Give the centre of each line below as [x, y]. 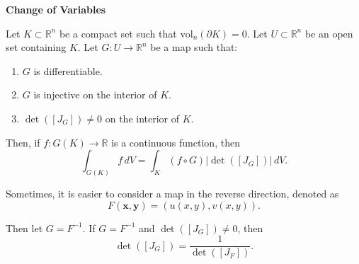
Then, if [23, 142]
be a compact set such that [118, 33]
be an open [329, 33]
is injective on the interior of [95, 94]
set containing [36, 47]
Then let [24, 228]
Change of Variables [56, 9]
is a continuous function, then [176, 142]
